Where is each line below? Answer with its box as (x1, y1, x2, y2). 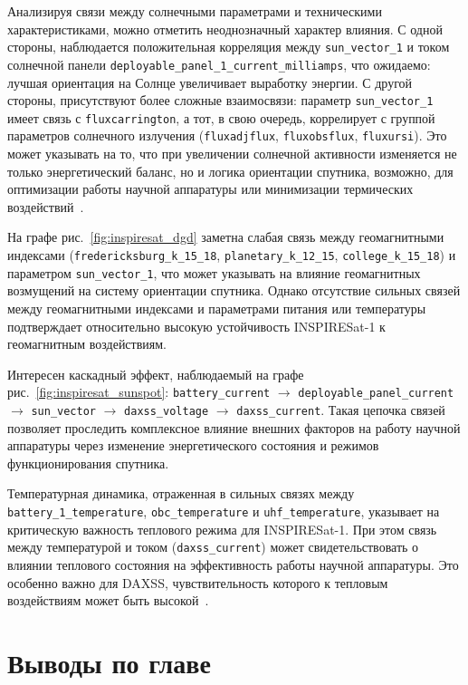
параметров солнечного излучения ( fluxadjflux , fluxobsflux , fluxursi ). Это (7, 126, 447, 145)
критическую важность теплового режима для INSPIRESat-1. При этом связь (7, 519, 437, 538)
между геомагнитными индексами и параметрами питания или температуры (7, 298, 426, 317)
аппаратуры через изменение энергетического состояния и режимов (7, 436, 379, 455)
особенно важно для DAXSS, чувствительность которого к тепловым (7, 573, 388, 592)
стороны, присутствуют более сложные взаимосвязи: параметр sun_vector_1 (7, 91, 434, 110)
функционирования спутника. (7, 453, 169, 472)
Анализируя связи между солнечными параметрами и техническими (7, 2, 382, 20)
